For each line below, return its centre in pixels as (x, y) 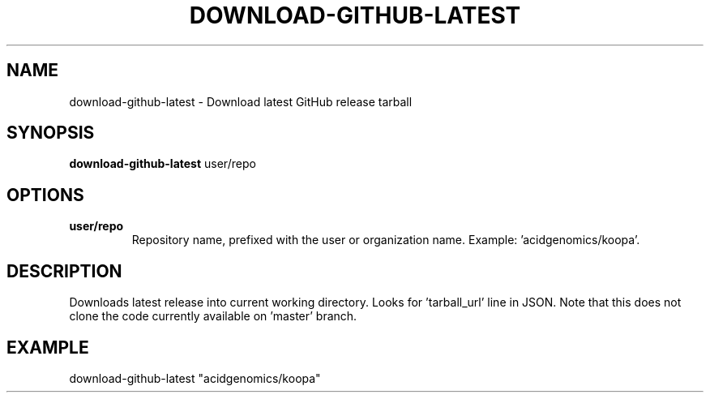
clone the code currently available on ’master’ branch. (213, 316)
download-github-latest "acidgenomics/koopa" (195, 378)
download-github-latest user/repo (163, 164)
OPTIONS (45, 195)
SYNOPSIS (51, 133)
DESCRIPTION (64, 271)
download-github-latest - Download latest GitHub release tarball (241, 101)
